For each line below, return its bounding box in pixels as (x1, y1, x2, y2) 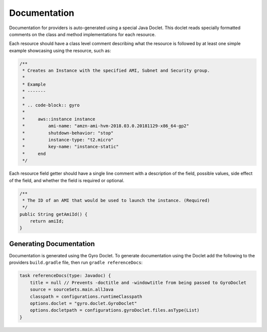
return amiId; (30, 218, 64, 224)
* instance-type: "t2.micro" (22, 137, 114, 142)
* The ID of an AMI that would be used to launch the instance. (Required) (22, 197, 210, 203)
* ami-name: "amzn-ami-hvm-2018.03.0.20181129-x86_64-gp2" (22, 123, 189, 129)
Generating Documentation (9, 239, 95, 248)
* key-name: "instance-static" (22, 144, 119, 149)
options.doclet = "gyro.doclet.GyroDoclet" (30, 300, 137, 306)
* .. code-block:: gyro (22, 102, 80, 108)
